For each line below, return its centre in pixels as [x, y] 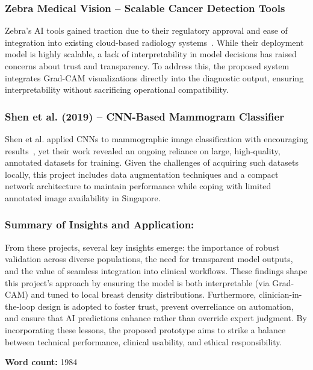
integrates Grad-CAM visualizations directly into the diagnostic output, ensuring [154, 77]
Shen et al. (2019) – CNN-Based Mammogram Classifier [144, 116]
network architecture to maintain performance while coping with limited [138, 186]
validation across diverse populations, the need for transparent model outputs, [149, 259]
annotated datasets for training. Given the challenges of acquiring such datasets [152, 162]
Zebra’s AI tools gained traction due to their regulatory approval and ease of [146, 30]
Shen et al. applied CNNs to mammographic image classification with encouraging [156, 139]
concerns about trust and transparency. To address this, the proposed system [147, 66]
